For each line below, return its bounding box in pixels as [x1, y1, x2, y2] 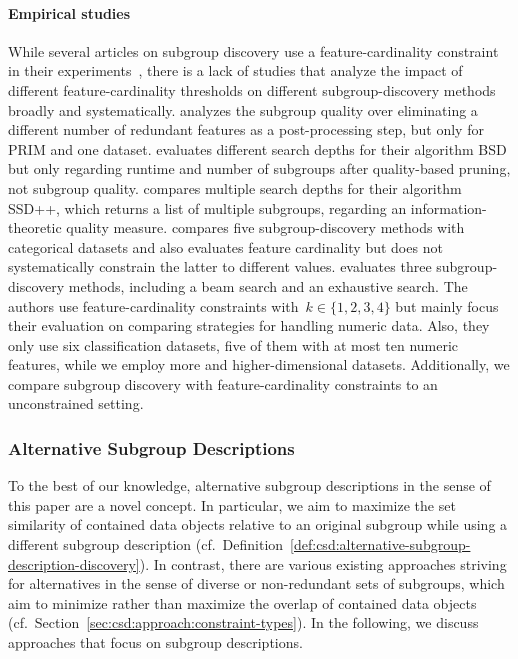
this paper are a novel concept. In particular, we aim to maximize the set [8, 494, 456, 515]
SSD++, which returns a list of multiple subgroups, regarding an [8, 197, 407, 218]
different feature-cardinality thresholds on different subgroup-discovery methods [8, 79, 496, 100]
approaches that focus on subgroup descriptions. [8, 632, 303, 653]
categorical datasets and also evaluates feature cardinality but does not [8, 236, 443, 257]
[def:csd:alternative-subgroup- [290, 534, 471, 555]
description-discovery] [8, 553, 140, 574]
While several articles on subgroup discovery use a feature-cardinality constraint [8, 40, 499, 61]
